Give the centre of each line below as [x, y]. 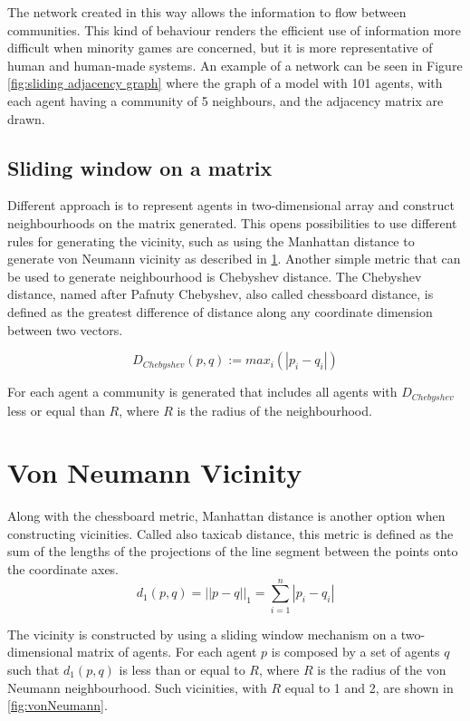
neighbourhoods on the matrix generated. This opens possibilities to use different [232, 222]
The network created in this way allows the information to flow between [207, 12]
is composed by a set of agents [355, 652]
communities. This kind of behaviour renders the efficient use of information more [235, 29]
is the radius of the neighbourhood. [274, 410]
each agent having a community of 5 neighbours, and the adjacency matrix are [225, 100]
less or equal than [56, 410]
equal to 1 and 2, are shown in [369, 687]
